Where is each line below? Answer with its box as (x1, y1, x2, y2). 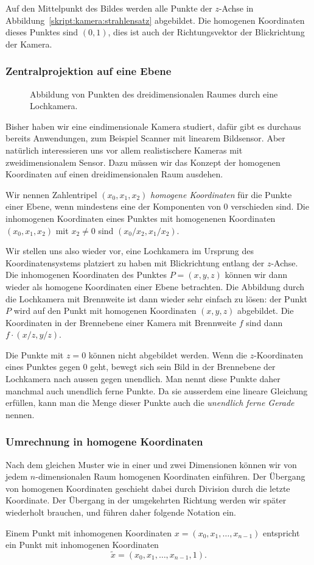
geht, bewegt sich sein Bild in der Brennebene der (90, 360, 276, 373)
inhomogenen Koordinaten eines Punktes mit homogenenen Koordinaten (5, 211, 276, 224)
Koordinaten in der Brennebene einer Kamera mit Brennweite (5, 316, 237, 329)
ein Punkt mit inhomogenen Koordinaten (5, 538, 159, 551)
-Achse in (218, 2, 254, 14)
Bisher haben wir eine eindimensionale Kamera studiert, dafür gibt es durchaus (5, 119, 301, 132)
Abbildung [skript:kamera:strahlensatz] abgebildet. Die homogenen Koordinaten (5, 13, 305, 26)
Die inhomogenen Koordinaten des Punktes (5, 268, 167, 281)
